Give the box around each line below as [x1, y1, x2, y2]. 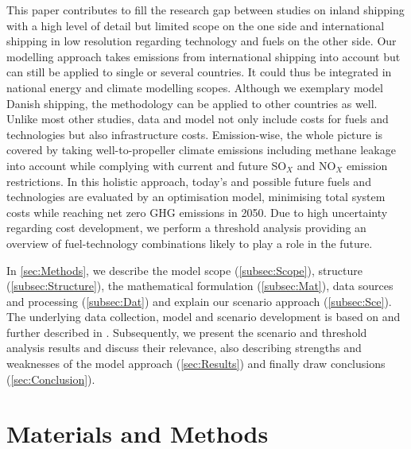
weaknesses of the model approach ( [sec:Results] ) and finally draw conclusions [6, 355, 386, 372]
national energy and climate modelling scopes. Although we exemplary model [6, 79, 383, 95]
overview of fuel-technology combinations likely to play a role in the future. [6, 234, 373, 251]
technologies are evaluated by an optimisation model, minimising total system [6, 188, 386, 205]
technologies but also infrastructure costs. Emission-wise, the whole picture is [6, 126, 383, 142]
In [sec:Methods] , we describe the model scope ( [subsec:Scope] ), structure [6, 261, 363, 278]
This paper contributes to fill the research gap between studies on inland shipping [6, 2, 405, 17]
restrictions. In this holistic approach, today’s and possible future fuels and [6, 172, 371, 189]
